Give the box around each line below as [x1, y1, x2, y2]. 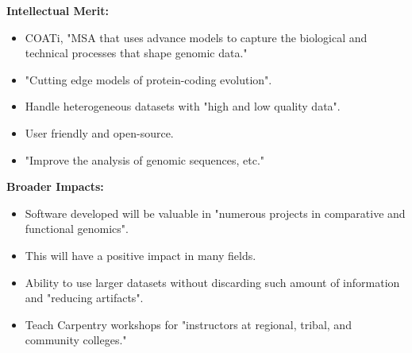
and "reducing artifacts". [25, 289, 144, 306]
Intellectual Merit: [6, 2, 110, 18]
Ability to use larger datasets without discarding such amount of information [25, 273, 400, 290]
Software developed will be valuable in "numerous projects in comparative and [25, 204, 406, 221]
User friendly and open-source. [25, 124, 174, 141]
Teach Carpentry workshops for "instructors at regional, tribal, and [25, 316, 352, 332]
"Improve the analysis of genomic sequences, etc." [25, 151, 265, 168]
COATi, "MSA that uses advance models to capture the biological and [25, 29, 368, 45]
